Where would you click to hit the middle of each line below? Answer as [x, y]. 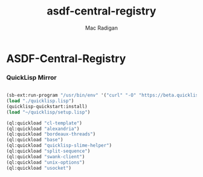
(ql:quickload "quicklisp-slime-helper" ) [59, 146]
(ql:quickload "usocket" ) [39, 168]
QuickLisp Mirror [31, 77]
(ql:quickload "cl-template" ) [44, 123]
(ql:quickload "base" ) [35, 140]
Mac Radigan [101, 28]
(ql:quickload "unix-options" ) [46, 162]
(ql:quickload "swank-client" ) [46, 156]
